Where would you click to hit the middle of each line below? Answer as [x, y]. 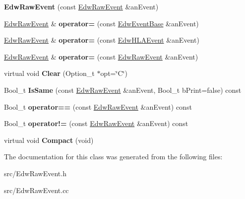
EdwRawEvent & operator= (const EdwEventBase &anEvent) [101, 23]
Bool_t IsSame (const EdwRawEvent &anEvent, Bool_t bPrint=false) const [123, 90]
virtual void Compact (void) [49, 140]
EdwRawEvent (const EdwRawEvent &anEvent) [81, 6]
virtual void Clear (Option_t [49, 73]
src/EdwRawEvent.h [35, 173]
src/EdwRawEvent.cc [36, 190]
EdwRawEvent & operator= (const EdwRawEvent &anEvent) [101, 56]
